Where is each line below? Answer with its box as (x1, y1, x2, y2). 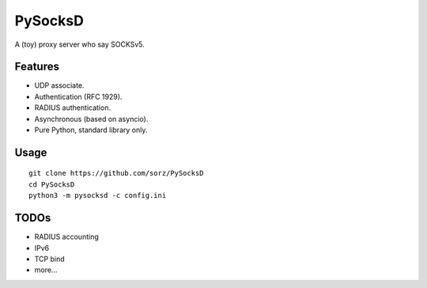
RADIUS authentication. (34, 103, 111, 112)
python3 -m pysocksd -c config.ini (28, 191, 167, 200)
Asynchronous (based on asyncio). (34, 114, 149, 123)
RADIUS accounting (34, 232, 99, 241)
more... (34, 265, 58, 275)
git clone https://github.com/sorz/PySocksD (28, 169, 205, 178)
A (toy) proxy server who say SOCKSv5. (14, 40, 145, 49)
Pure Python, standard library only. (34, 125, 148, 135)
